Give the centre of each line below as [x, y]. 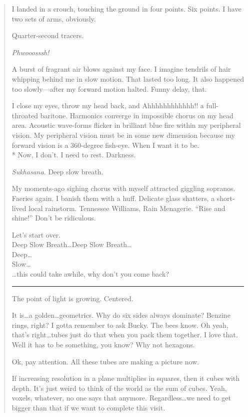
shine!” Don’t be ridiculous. [54, 218]
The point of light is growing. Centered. [72, 298]
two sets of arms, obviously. [54, 18]
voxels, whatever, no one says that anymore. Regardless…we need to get [121, 398]
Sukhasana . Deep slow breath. [57, 171]
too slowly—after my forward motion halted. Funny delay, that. [109, 88]
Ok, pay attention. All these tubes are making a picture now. [105, 361]
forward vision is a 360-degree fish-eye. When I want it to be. [105, 145]
